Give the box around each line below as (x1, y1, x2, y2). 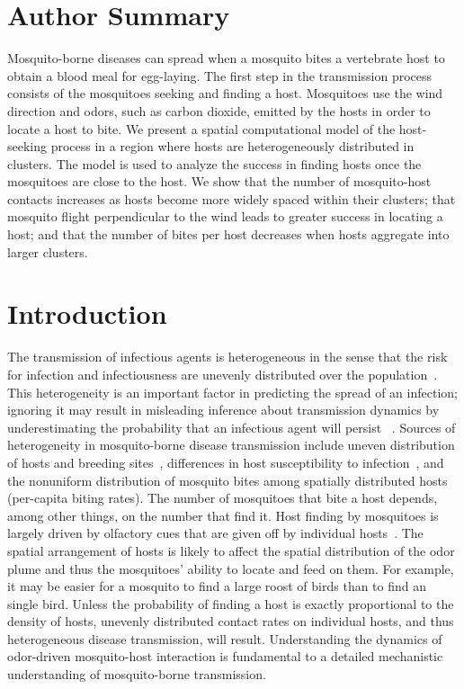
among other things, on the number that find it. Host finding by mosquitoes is (7, 506, 439, 524)
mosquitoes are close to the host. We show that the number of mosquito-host (7, 172, 432, 191)
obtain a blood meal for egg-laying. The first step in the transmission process (7, 66, 433, 85)
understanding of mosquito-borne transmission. (7, 665, 266, 684)
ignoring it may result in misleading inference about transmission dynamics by (7, 400, 440, 419)
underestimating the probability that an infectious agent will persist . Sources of (7, 417, 456, 436)
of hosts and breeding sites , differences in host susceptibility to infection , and (7, 452, 444, 471)
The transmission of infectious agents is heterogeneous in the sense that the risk (7, 347, 448, 366)
